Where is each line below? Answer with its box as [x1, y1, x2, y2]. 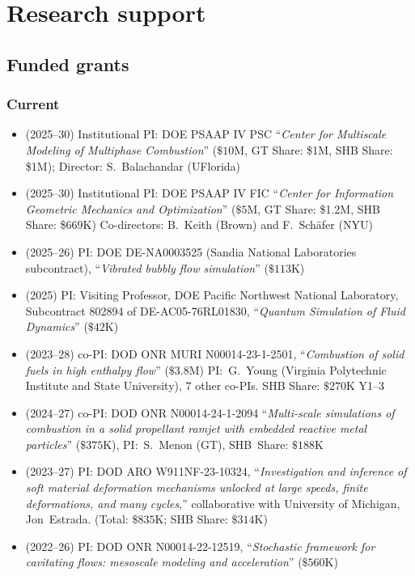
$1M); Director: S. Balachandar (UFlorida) [25, 157, 241, 174]
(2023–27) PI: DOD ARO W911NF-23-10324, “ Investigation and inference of [25, 463, 407, 480]
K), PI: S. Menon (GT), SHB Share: [103, 435, 289, 452]
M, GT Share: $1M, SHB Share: [234, 141, 393, 158]
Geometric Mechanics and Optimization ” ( [25, 200, 236, 217]
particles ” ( [25, 435, 81, 452]
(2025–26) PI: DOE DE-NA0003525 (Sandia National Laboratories [25, 243, 357, 260]
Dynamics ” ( [25, 318, 88, 335]
